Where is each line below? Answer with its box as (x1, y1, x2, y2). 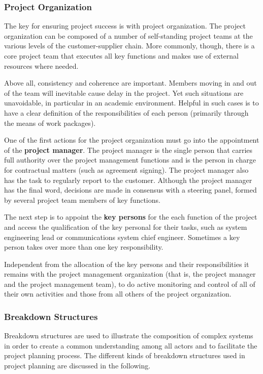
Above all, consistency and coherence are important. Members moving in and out (4, 77, 257, 88)
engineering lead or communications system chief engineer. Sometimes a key (4, 231, 240, 242)
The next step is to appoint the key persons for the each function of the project (4, 211, 257, 222)
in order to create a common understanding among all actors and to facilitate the (4, 340, 257, 351)
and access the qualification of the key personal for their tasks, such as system (4, 221, 247, 232)
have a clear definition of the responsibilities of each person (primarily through (4, 107, 249, 118)
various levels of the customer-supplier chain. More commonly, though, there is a (4, 40, 255, 51)
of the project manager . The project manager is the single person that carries (4, 144, 253, 155)
